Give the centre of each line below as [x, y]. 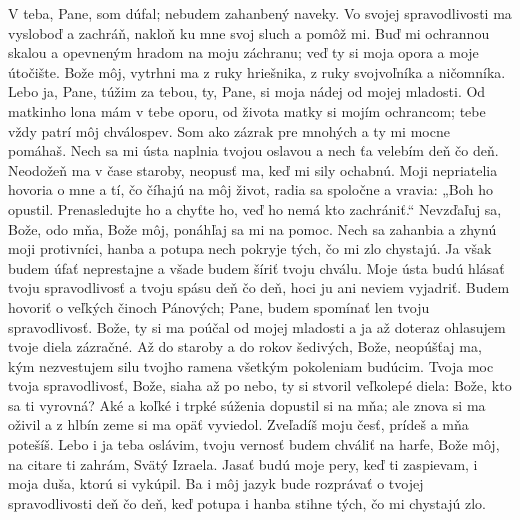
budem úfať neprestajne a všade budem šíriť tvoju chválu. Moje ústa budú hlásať [256, 267]
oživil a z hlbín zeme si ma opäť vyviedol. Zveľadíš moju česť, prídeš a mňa [238, 424]
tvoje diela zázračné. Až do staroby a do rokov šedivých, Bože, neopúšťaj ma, [245, 346]
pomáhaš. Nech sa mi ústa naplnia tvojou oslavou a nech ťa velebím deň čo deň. [253, 150]
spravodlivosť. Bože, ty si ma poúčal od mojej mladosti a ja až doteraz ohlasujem [257, 326]
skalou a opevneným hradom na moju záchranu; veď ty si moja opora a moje [243, 52]
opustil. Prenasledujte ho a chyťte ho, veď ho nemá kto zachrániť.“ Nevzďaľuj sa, [255, 208]
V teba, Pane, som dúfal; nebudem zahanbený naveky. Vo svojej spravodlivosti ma [260, 13]
